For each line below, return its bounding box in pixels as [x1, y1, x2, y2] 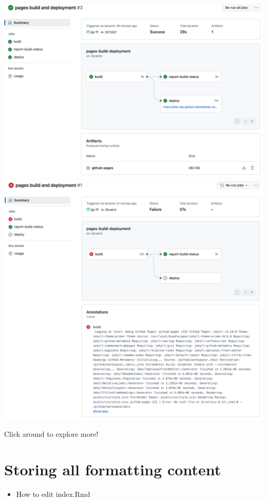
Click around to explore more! [4, 429, 99, 439]
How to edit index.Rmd [16, 489, 90, 499]
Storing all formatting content [4, 459, 221, 480]
